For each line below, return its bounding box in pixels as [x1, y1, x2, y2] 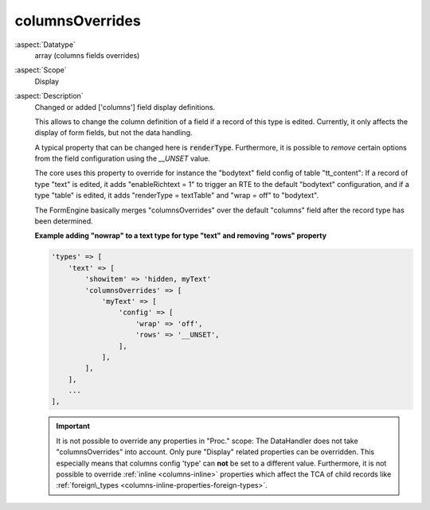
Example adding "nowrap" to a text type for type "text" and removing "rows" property [34, 231, 326, 240]
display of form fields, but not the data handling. [34, 128, 193, 138]
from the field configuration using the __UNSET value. [34, 154, 211, 163]
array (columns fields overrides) [34, 50, 140, 60]
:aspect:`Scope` [14, 65, 67, 75]
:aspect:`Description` [14, 91, 84, 101]
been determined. [34, 216, 93, 226]
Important [56, 422, 91, 431]
